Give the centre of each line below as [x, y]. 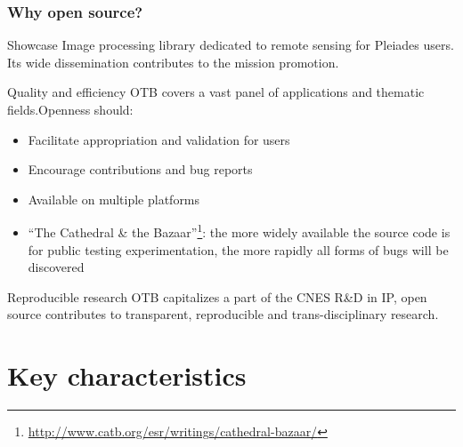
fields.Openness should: [70, 109]
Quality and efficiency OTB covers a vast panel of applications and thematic [216, 92]
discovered [56, 267]
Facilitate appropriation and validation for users [159, 139]
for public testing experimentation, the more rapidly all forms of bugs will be [238, 249]
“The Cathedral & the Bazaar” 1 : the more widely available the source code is [239, 231]
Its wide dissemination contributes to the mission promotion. [173, 62]
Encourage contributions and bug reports [140, 169]
